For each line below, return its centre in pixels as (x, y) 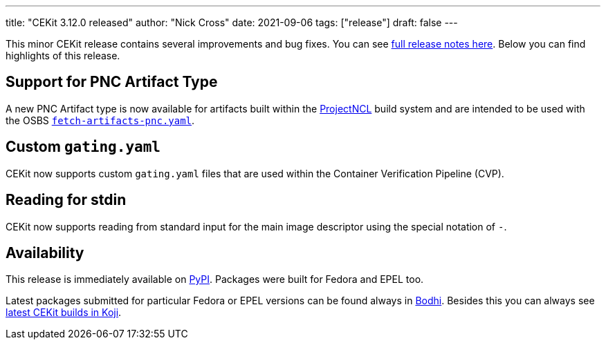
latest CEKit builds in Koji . (64, 313)
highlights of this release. (63, 56)
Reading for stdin (66, 200)
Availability (45, 253)
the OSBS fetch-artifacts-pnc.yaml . (100, 120)
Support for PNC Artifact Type (112, 82)
